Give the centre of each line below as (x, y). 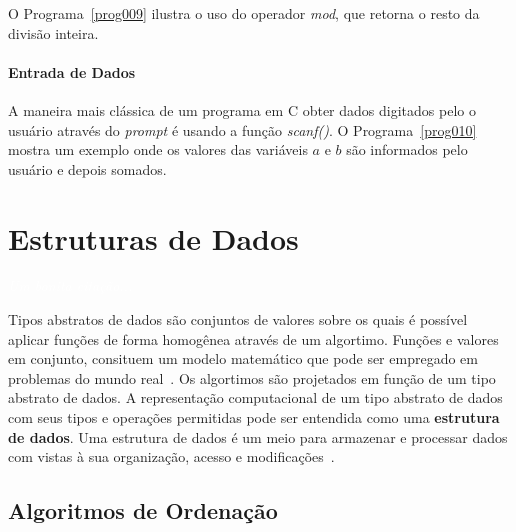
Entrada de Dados (72, 71)
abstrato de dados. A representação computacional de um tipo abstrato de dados (255, 397)
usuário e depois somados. (87, 168)
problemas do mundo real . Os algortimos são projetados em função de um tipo (252, 377)
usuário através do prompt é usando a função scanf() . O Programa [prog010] (242, 129)
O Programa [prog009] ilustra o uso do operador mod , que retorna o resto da (244, 13)
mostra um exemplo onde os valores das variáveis (158, 149)
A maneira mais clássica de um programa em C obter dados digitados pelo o (242, 109)
